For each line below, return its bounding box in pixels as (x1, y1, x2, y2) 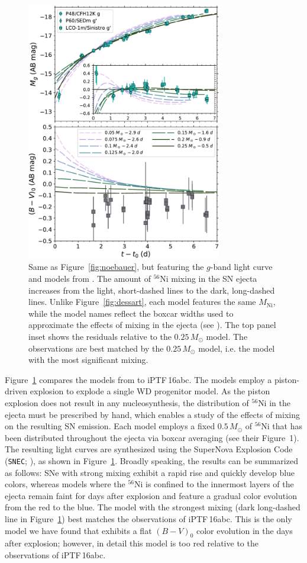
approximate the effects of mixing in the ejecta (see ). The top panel (28, 319, 276, 331)
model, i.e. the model (198, 342, 275, 354)
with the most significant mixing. (28, 353, 148, 366)
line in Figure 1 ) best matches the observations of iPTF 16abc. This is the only (5, 512, 292, 525)
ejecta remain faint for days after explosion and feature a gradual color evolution (5, 489, 297, 501)
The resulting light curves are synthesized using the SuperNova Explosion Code (5, 443, 293, 455)
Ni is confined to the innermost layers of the (134, 478, 294, 490)
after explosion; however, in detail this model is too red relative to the (5, 537, 258, 549)
